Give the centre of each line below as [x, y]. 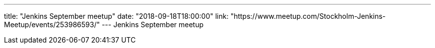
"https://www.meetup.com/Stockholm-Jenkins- [308, 16]
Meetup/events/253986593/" [52, 24]
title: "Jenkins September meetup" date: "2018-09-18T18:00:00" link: [116, 16]
